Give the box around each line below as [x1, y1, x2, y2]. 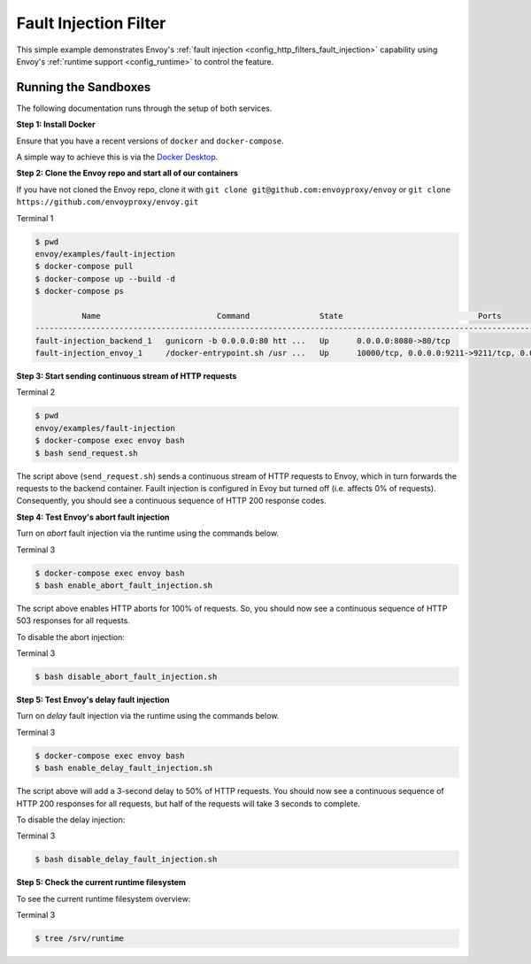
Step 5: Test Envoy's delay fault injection [16, 695, 170, 706]
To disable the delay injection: [16, 814, 126, 825]
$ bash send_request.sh [35, 448, 139, 458]
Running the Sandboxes [16, 80, 151, 95]
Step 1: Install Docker [16, 120, 96, 130]
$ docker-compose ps [35, 286, 124, 297]
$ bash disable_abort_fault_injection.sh [35, 672, 218, 682]
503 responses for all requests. [16, 615, 130, 626]
